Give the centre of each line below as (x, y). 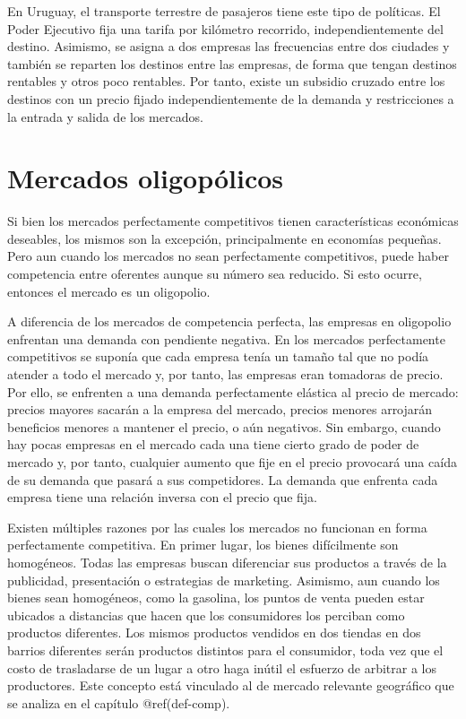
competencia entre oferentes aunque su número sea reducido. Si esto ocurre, (215, 274)
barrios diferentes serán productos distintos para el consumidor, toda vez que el (225, 650)
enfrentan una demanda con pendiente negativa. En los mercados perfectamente (226, 338)
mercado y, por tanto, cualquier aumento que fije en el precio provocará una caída (232, 462)
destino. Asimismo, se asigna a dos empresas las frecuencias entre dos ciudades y (229, 46)
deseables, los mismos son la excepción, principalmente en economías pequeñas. (224, 238)
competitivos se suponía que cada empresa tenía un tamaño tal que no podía (218, 356)
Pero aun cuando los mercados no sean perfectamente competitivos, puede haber (228, 256)
